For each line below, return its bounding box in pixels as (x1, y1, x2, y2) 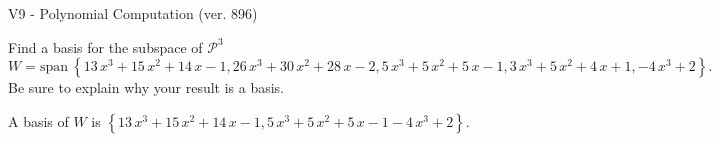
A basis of (8, 110, 69, 131)
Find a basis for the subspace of (8, 36, 203, 57)
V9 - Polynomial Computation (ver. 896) (8, 3, 258, 23)
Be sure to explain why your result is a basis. (8, 77, 285, 98)
